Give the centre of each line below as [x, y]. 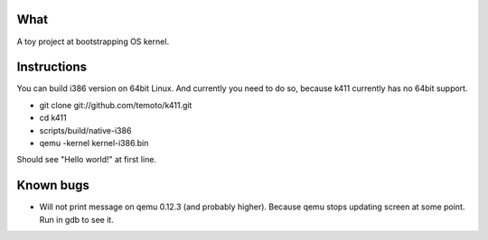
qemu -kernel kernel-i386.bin [94, 143]
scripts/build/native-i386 [85, 130]
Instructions [52, 67]
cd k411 [53, 118]
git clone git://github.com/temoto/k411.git [116, 105]
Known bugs [53, 185]
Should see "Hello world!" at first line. [87, 160]
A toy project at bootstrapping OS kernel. [93, 42]
